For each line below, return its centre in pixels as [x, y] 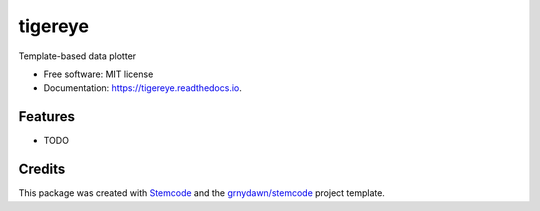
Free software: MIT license [98, 74]
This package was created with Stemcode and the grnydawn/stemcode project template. [201, 193]
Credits [42, 169]
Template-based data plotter [77, 56]
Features [46, 116]
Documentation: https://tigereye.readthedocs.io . [142, 88]
